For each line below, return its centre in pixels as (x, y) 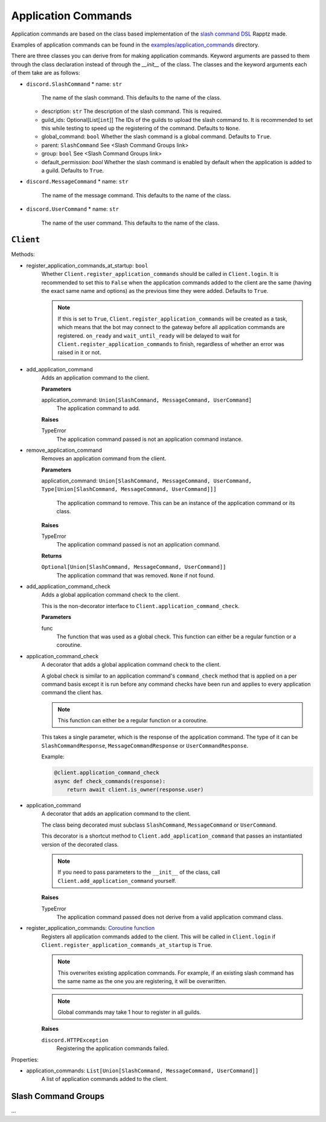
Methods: (23, 254)
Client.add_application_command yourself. (117, 880)
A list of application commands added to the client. (105, 1079)
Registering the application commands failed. (113, 1048)
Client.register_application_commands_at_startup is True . (127, 945)
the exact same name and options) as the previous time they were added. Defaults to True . (155, 291)
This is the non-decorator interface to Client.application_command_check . (140, 606)
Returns (52, 556)
